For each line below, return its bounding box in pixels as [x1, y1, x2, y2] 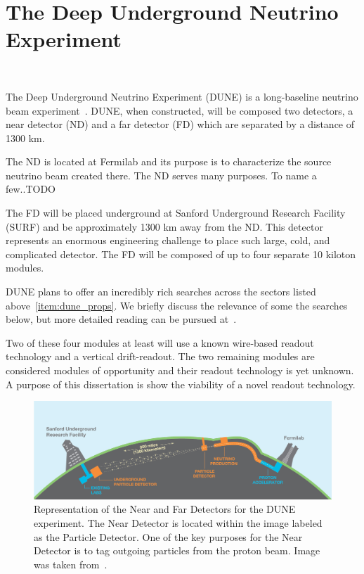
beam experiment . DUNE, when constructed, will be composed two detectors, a [6, 103, 353, 117]
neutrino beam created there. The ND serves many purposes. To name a [6, 167, 317, 182]
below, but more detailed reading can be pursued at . [6, 312, 237, 326]
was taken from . [34, 556, 108, 571]
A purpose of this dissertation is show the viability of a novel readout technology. [6, 376, 356, 391]
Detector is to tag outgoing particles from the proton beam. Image [34, 543, 320, 558]
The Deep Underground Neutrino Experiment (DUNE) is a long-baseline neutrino [6, 89, 358, 103]
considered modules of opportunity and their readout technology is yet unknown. [6, 363, 354, 377]
